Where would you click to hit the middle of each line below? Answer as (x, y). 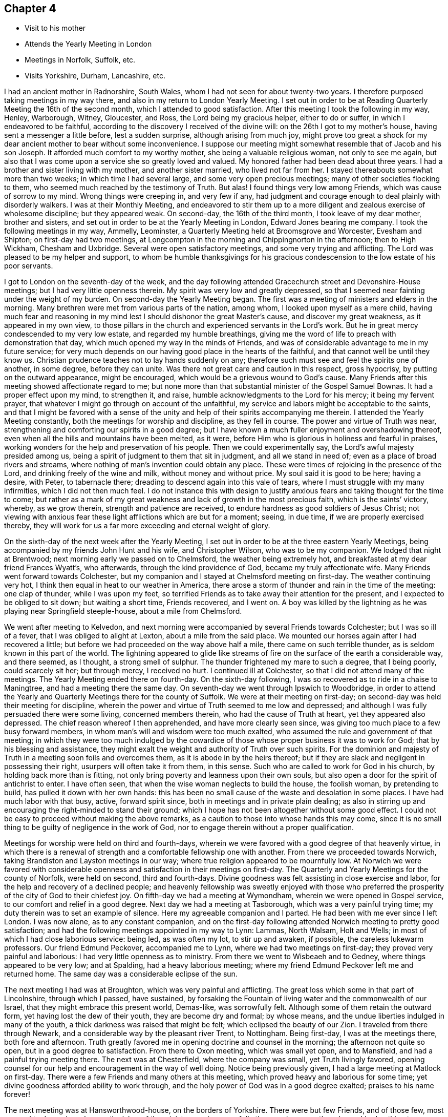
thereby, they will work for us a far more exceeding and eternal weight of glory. (137, 526)
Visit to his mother (55, 28)
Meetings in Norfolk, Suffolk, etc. (80, 60)
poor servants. (29, 266)
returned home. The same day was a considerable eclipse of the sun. (121, 974)
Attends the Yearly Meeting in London (88, 44)
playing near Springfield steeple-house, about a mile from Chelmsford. (123, 611)
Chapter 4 (30, 8)
